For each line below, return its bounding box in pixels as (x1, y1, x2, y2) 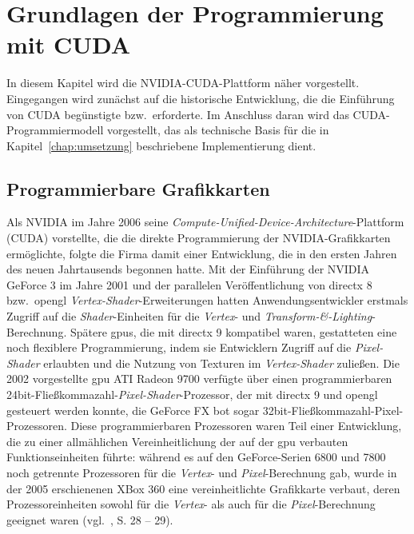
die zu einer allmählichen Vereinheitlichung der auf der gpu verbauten (6, 432, 348, 449)
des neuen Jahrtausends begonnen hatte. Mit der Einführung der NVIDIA (6, 261, 370, 277)
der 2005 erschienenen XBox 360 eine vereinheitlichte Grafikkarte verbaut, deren (6, 480, 400, 496)
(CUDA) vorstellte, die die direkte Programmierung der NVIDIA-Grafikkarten (6, 229, 391, 246)
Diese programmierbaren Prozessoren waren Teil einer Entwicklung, (70, 417, 402, 434)
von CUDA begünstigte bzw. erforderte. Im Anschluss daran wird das (6, 106, 349, 122)
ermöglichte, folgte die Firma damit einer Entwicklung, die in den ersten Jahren (6, 245, 397, 261)
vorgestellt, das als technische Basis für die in (106, 122, 329, 138)
